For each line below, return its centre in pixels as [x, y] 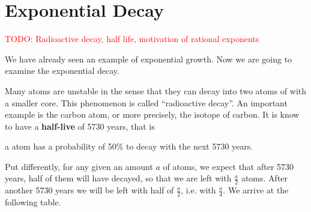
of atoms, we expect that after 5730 [228, 166]
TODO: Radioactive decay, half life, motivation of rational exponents [132, 39]
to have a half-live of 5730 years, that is [80, 126]
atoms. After [264, 178]
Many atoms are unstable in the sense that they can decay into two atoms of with [156, 90]
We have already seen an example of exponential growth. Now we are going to [149, 59]
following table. [33, 202]
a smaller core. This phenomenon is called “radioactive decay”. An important [146, 102]
